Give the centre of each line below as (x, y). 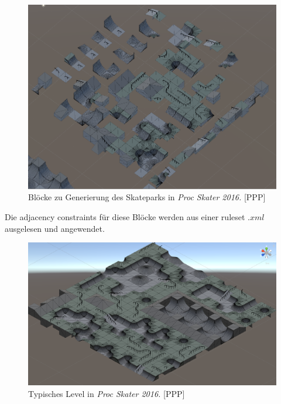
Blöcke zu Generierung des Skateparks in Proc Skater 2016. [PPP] (147, 197)
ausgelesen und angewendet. (55, 228)
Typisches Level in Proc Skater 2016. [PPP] (107, 393)
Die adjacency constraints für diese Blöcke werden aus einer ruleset (125, 217)
